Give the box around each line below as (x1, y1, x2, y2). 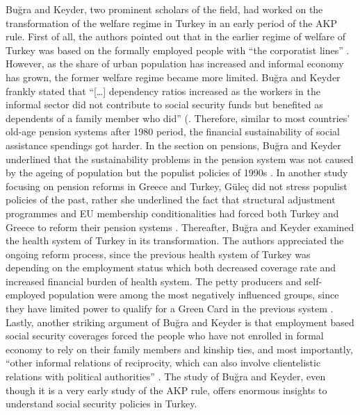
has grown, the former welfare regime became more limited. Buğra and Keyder (6, 69, 341, 84)
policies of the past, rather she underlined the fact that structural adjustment (6, 192, 336, 207)
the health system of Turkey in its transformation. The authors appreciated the (6, 233, 344, 248)
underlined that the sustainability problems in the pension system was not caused (6, 151, 354, 166)
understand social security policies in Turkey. (6, 396, 197, 411)
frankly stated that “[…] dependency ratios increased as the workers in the (6, 83, 320, 98)
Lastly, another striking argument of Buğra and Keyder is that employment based (6, 314, 354, 329)
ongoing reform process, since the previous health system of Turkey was (6, 246, 311, 261)
